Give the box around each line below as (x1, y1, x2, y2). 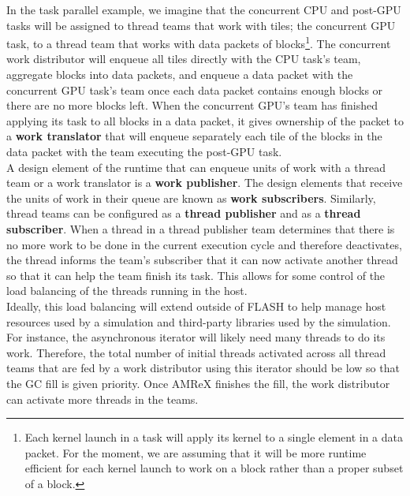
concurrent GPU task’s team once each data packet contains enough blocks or (6, 81, 383, 98)
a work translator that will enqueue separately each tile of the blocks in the (6, 128, 382, 144)
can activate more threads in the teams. (6, 390, 199, 407)
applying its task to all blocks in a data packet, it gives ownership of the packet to (6, 112, 404, 129)
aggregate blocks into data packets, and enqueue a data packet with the (6, 66, 353, 83)
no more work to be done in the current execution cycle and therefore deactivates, (6, 236, 402, 252)
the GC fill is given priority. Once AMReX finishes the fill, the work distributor (6, 375, 390, 391)
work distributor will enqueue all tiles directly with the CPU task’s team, (6, 50, 361, 67)
